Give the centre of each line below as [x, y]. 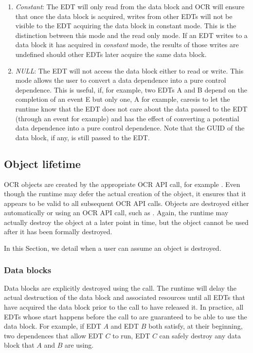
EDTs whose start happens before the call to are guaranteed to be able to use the [126, 316]
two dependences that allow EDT [54, 335]
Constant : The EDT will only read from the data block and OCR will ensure [130, 6]
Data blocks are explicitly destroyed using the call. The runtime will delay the [120, 288]
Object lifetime [42, 163]
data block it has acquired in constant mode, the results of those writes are [127, 45]
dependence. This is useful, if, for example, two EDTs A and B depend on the [131, 89]
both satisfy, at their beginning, [196, 326]
